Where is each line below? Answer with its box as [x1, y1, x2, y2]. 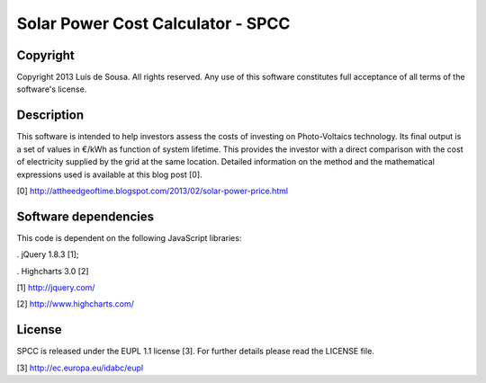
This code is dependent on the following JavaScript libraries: [16, 232, 242, 243]
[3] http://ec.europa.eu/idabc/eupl [16, 362, 144, 373]
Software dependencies [16, 209, 155, 224]
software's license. [16, 84, 87, 94]
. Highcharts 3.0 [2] [16, 265, 89, 276]
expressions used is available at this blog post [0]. [16, 169, 202, 180]
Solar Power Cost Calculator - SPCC [16, 13, 291, 33]
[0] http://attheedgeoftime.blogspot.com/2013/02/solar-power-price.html [16, 185, 288, 196]
